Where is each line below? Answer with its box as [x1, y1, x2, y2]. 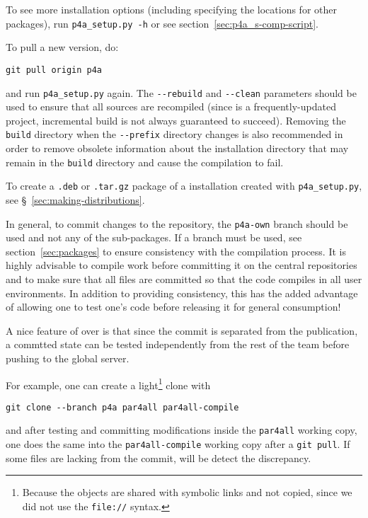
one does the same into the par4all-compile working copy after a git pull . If [6, 437, 350, 451]
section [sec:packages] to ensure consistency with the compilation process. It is [6, 243, 346, 258]
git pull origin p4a [6, 64, 103, 75]
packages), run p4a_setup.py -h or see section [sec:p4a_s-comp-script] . [6, 16, 319, 30]
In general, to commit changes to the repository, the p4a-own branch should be [6, 216, 348, 231]
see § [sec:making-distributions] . [6, 192, 145, 207]
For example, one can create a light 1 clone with [6, 375, 211, 392]
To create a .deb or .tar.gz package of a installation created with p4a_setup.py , [6, 178, 362, 193]
